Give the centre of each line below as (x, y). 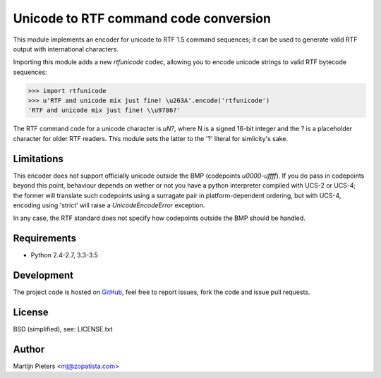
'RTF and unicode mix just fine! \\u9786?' (104, 110)
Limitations (38, 159)
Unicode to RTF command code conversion (142, 18)
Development (43, 275)
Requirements (45, 239)
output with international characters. (66, 49)
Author (29, 349)
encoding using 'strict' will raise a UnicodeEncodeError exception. (109, 205)
